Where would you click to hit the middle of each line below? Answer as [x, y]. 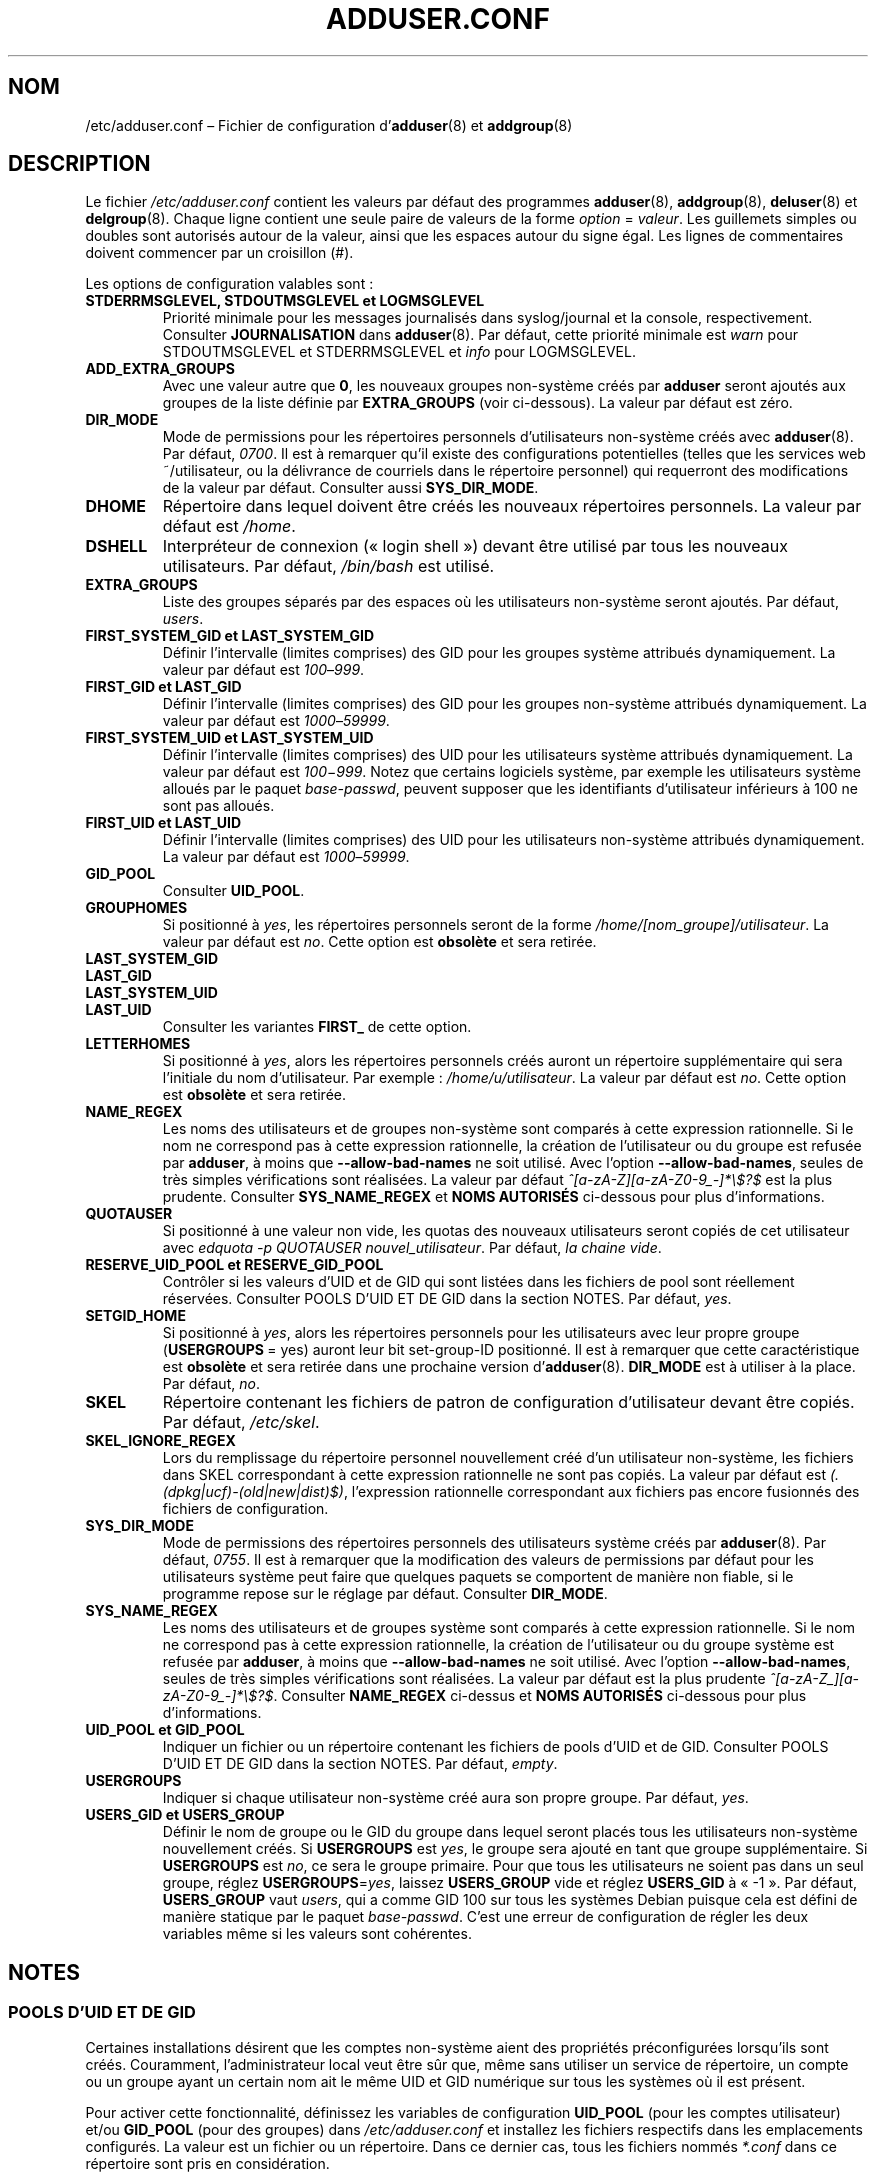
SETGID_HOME [135, 1316]
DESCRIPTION [79, 164]
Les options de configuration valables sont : [229, 284]
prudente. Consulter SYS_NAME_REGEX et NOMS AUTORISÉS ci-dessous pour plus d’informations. [493, 1197]
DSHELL [116, 546]
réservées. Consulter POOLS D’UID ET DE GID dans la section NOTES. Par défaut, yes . [447, 1299]
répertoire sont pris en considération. [207, 2163]
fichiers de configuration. [245, 1509]
